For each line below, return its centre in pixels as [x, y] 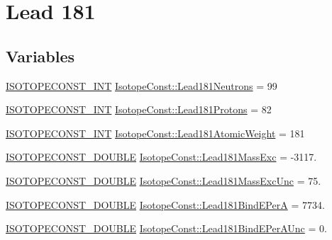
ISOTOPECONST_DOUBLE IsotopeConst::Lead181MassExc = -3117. [161, 157]
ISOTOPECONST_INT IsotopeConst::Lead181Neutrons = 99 [142, 85]
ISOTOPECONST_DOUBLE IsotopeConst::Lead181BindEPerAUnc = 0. [166, 228]
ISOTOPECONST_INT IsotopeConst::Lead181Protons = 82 [139, 109]
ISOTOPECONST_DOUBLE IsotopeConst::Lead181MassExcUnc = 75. [164, 180]
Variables [40, 56]
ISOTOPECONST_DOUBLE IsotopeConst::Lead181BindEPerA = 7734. [165, 204]
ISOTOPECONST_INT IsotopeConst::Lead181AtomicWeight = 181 [155, 133]
